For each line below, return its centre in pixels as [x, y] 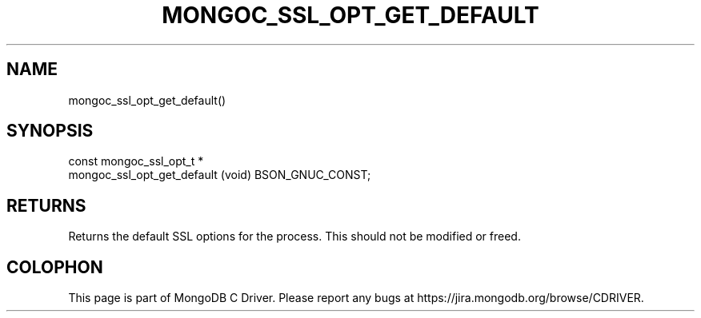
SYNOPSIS [50, 131]
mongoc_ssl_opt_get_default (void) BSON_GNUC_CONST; [220, 175]
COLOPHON [55, 267]
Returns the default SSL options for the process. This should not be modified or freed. [294, 237]
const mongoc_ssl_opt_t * [136, 161]
